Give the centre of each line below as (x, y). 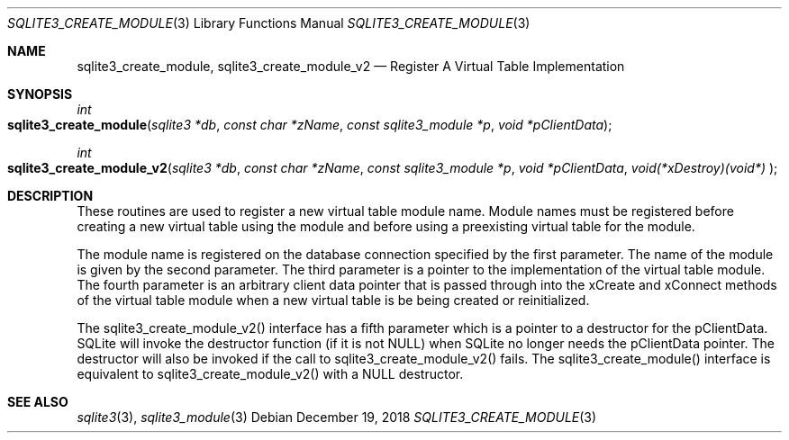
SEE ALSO (38, 402)
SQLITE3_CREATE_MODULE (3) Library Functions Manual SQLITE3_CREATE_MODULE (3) (269, 23)
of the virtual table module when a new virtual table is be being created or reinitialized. (333, 300)
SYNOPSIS (40, 94)
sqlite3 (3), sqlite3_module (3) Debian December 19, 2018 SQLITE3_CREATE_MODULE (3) (337, 417)
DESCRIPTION (50, 196)
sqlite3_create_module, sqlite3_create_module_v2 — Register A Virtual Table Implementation (351, 66)
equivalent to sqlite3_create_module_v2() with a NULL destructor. (270, 374)
